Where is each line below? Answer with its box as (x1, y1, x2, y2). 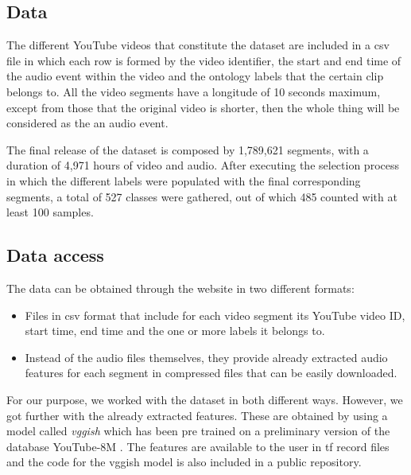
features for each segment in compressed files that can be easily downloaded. (25, 364, 397, 381)
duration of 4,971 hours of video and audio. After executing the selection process (6, 157, 399, 173)
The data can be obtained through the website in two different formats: (6, 279, 355, 296)
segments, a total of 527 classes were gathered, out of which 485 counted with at (6, 188, 397, 204)
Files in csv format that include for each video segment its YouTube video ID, (25, 306, 405, 323)
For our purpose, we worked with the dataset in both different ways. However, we (6, 391, 403, 407)
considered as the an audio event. (6, 115, 169, 131)
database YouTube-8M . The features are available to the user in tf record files (6, 438, 390, 454)
